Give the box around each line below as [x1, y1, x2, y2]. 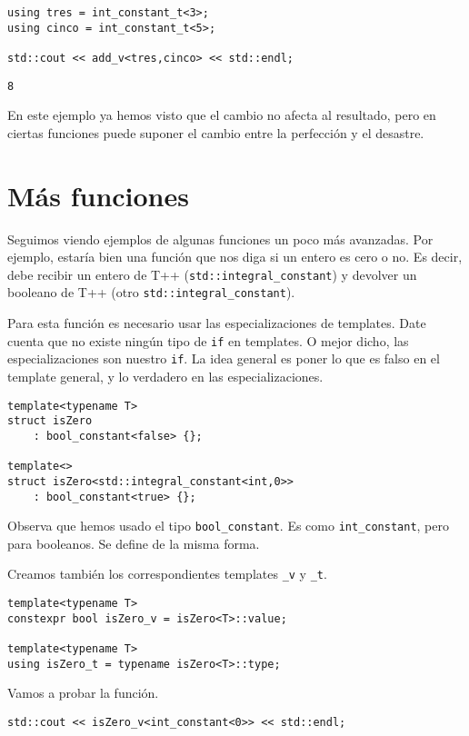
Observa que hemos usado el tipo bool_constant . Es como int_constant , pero [7, 516, 449, 535]
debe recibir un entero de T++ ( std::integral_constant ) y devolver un [7, 264, 417, 283]
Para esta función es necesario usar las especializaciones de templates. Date [7, 313, 426, 333]
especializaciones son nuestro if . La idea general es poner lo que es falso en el [7, 349, 440, 368]
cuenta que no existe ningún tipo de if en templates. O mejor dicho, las [7, 331, 409, 350]
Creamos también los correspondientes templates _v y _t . [7, 564, 327, 583]
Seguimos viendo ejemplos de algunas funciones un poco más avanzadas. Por [7, 229, 434, 248]
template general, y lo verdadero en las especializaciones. [7, 367, 324, 385]
